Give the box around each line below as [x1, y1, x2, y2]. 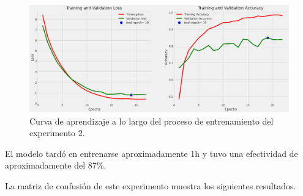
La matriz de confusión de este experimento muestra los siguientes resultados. [5, 179, 296, 192]
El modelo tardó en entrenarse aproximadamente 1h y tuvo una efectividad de [5, 147, 298, 159]
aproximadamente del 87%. [5, 159, 107, 172]
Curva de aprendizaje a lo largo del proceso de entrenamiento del [29, 114, 274, 127]
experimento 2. [29, 126, 85, 139]
